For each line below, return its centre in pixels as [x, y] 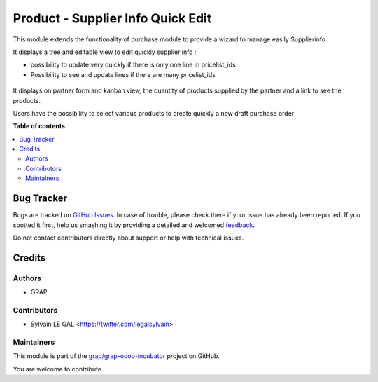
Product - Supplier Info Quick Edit [112, 18]
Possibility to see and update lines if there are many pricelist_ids [123, 74]
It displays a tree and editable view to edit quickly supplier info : [105, 52]
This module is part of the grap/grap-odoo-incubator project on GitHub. [117, 356]
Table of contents [39, 126]
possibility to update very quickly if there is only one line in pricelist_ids [133, 65]
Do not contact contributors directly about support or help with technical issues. [128, 238]
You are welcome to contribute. [58, 369]
